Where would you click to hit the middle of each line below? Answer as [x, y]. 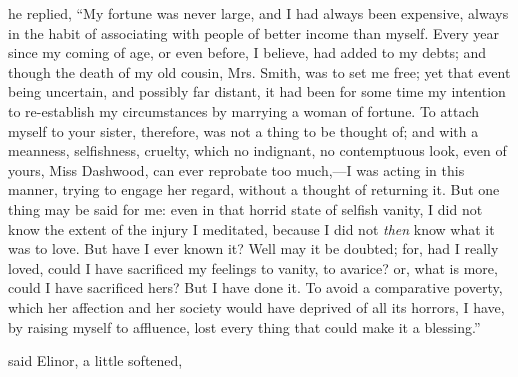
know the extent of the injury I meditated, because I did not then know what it [251, 228]
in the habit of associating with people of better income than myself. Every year [253, 32]
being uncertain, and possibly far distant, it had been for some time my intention [257, 91]
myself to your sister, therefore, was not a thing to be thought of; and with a [243, 130]
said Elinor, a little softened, [95, 360]
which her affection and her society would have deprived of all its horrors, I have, [256, 306]
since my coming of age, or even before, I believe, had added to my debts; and [247, 52]
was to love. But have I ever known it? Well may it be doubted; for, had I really [253, 248]
